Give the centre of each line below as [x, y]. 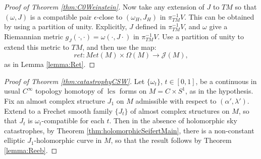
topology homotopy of [69, 91]
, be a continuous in [226, 81]
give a [218, 26]
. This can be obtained [219, 16]
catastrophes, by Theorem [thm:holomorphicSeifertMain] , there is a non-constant [129, 130]
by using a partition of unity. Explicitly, [66, 26]
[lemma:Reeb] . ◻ [31, 150]
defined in [151, 26]
